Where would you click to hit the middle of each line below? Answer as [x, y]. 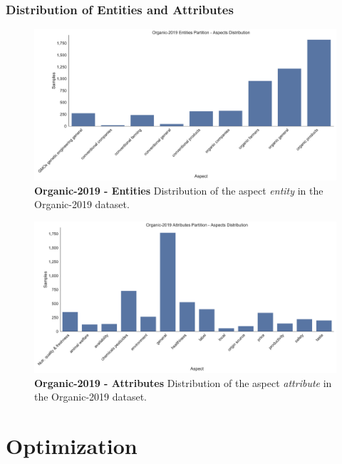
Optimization [72, 445]
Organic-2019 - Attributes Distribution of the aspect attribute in [183, 382]
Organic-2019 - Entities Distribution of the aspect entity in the [179, 190]
